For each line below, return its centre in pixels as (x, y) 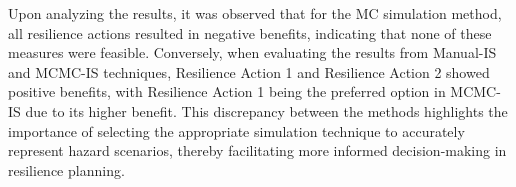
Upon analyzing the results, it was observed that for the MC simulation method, (255, 13)
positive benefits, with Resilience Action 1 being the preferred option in (227, 91)
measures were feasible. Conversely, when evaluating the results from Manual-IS (252, 52)
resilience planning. (66, 169)
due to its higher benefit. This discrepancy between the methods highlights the (266, 110)
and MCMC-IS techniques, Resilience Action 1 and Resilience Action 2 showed (249, 71)
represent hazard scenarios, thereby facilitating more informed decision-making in (257, 150)
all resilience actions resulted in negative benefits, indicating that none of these (250, 32)
